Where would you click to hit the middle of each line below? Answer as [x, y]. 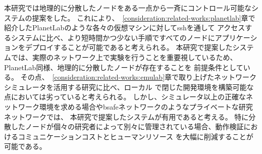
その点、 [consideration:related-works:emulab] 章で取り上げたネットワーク [139, 77]
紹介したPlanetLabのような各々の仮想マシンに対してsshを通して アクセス [125, 28]
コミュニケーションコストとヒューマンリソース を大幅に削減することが [136, 136]
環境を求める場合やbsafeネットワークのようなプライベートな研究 [146, 106]
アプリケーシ [236, 37]
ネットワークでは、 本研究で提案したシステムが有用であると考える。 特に [126, 116]
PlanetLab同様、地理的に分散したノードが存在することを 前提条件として [124, 67]
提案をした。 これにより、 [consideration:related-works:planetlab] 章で [144, 17]
